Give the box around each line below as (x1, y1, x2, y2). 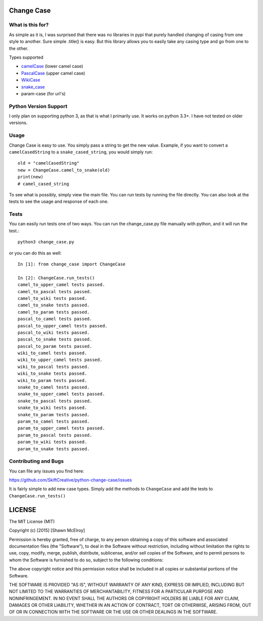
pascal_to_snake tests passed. (18, 337, 93, 342)
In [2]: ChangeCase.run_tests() (18, 275, 95, 280)
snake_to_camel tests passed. (18, 385, 90, 390)
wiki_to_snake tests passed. (18, 371, 87, 376)
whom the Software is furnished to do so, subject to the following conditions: (9, 557, 164, 563)
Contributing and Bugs (9, 458, 64, 465)
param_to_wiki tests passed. (18, 439, 87, 445)
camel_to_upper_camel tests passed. (18, 282, 105, 288)
